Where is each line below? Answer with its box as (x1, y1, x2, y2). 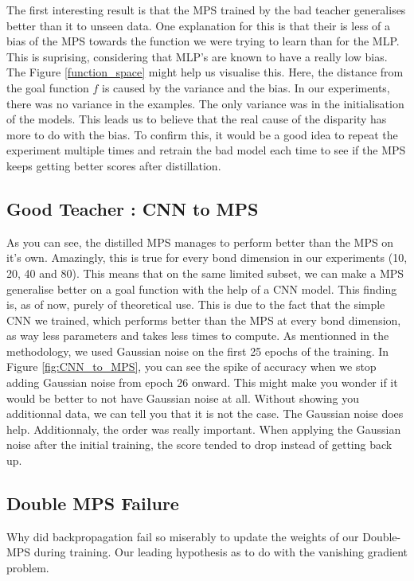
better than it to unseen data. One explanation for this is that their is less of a (6, 17, 391, 33)
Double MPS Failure (6, 491, 179, 516)
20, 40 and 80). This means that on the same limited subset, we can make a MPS (6, 264, 404, 281)
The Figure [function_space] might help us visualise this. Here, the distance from (6, 64, 404, 80)
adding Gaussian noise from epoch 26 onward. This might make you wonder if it (6, 374, 398, 391)
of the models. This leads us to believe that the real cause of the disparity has (6, 111, 387, 127)
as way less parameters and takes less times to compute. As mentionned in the (6, 327, 389, 344)
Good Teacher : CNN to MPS (6, 196, 259, 220)
